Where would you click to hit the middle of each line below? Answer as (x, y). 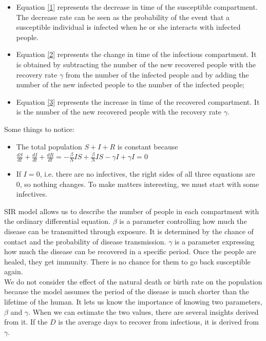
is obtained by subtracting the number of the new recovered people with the (136, 64)
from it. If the (26, 322)
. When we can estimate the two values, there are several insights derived (144, 311)
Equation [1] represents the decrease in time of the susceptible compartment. (137, 7)
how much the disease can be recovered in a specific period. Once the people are (130, 251)
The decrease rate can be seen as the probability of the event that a (123, 17)
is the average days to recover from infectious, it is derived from (158, 322)
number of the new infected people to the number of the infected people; (130, 84)
